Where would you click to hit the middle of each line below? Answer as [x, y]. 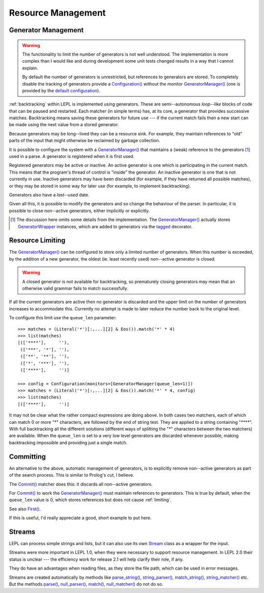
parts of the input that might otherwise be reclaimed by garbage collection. [85, 141]
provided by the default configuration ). [61, 90]
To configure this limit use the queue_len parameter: [63, 318]
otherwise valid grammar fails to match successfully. [75, 288]
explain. [30, 68]
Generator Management [46, 30]
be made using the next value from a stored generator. [64, 125]
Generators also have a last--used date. [49, 195]
